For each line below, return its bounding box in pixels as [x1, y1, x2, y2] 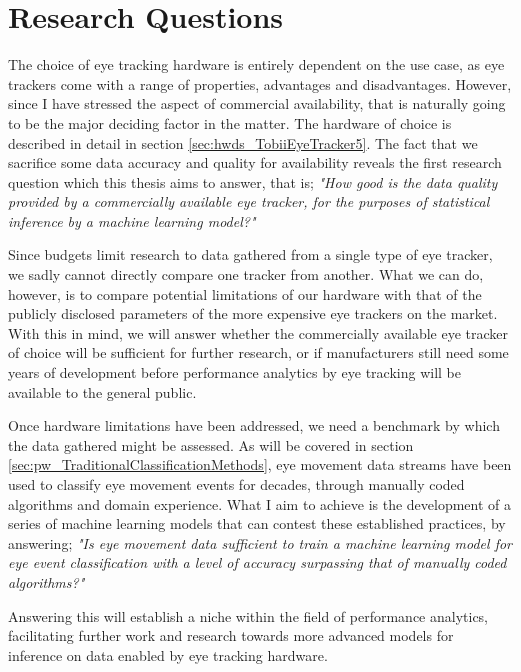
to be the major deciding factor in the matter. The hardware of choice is [8, 112, 452, 133]
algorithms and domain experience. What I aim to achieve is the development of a [8, 493, 512, 514]
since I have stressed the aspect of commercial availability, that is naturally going [8, 93, 506, 114]
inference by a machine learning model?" [8, 210, 256, 231]
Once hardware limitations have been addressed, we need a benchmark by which [8, 415, 500, 436]
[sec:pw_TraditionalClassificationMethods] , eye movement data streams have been [8, 454, 512, 475]
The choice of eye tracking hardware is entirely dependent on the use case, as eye [8, 54, 505, 75]
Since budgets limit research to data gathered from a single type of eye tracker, [8, 244, 493, 265]
